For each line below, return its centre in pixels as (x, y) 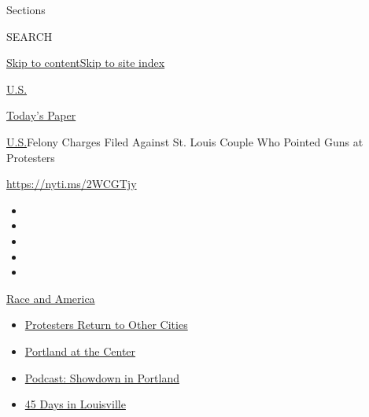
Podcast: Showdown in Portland (102, 377)
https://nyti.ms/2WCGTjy (72, 184)
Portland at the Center (80, 351)
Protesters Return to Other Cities (106, 325)
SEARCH (30, 36)
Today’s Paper (41, 115)
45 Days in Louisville (75, 404)
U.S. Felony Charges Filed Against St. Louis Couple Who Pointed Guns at (185, 141)
